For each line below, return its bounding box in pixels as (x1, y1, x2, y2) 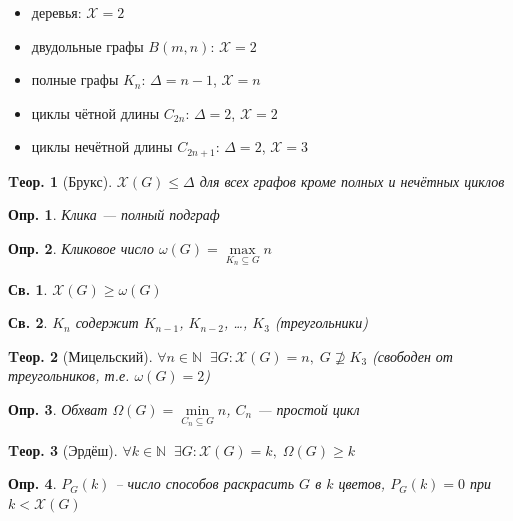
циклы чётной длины (31, 102, 160, 123)
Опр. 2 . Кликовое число (8, 238, 154, 259)
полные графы (31, 69, 119, 90)
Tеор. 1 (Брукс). (8, 170, 113, 191)
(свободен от (372, 345, 453, 366)
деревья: (31, 2, 82, 22)
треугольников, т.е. (8, 365, 130, 386)
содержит (75, 312, 139, 333)
